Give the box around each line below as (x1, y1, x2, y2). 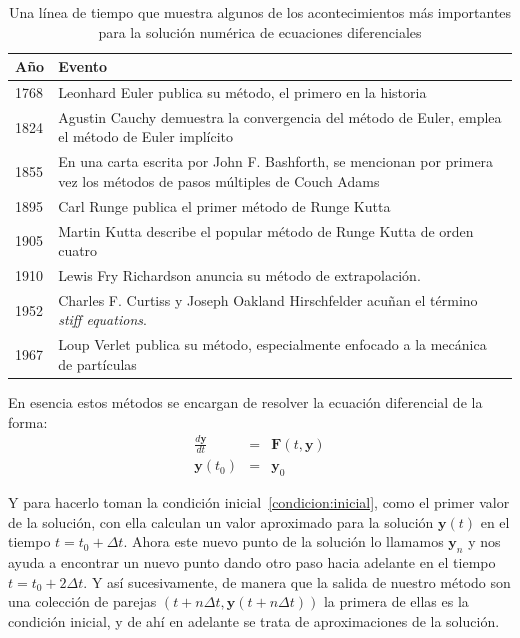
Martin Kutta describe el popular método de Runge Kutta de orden (58, 220, 474, 241)
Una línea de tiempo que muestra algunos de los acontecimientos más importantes (8, 2, 512, 22)
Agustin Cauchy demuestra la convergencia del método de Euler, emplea (58, 106, 502, 127)
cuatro (58, 240, 98, 261)
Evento (58, 56, 107, 77)
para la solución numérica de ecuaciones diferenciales (98, 21, 422, 42)
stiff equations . (58, 309, 147, 330)
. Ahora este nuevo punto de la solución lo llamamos (123, 531, 444, 552)
